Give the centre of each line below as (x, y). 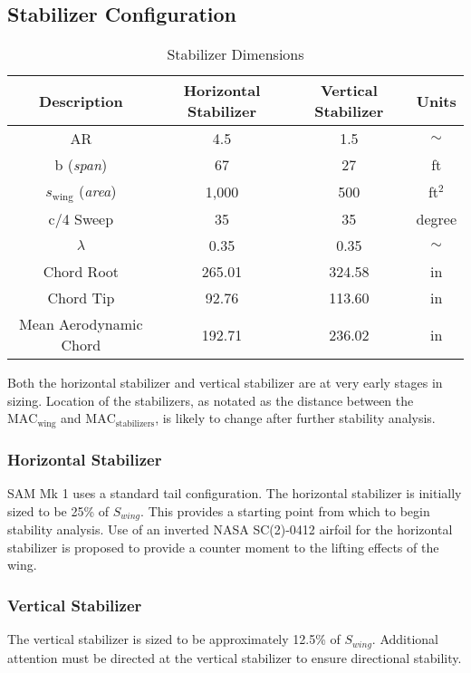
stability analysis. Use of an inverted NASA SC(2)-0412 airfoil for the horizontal (230, 529)
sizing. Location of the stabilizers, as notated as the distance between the (211, 400)
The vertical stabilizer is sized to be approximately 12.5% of (174, 639)
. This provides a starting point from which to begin (285, 510)
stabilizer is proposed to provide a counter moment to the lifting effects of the (223, 547)
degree (436, 219)
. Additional (405, 639)
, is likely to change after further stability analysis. (295, 418)
